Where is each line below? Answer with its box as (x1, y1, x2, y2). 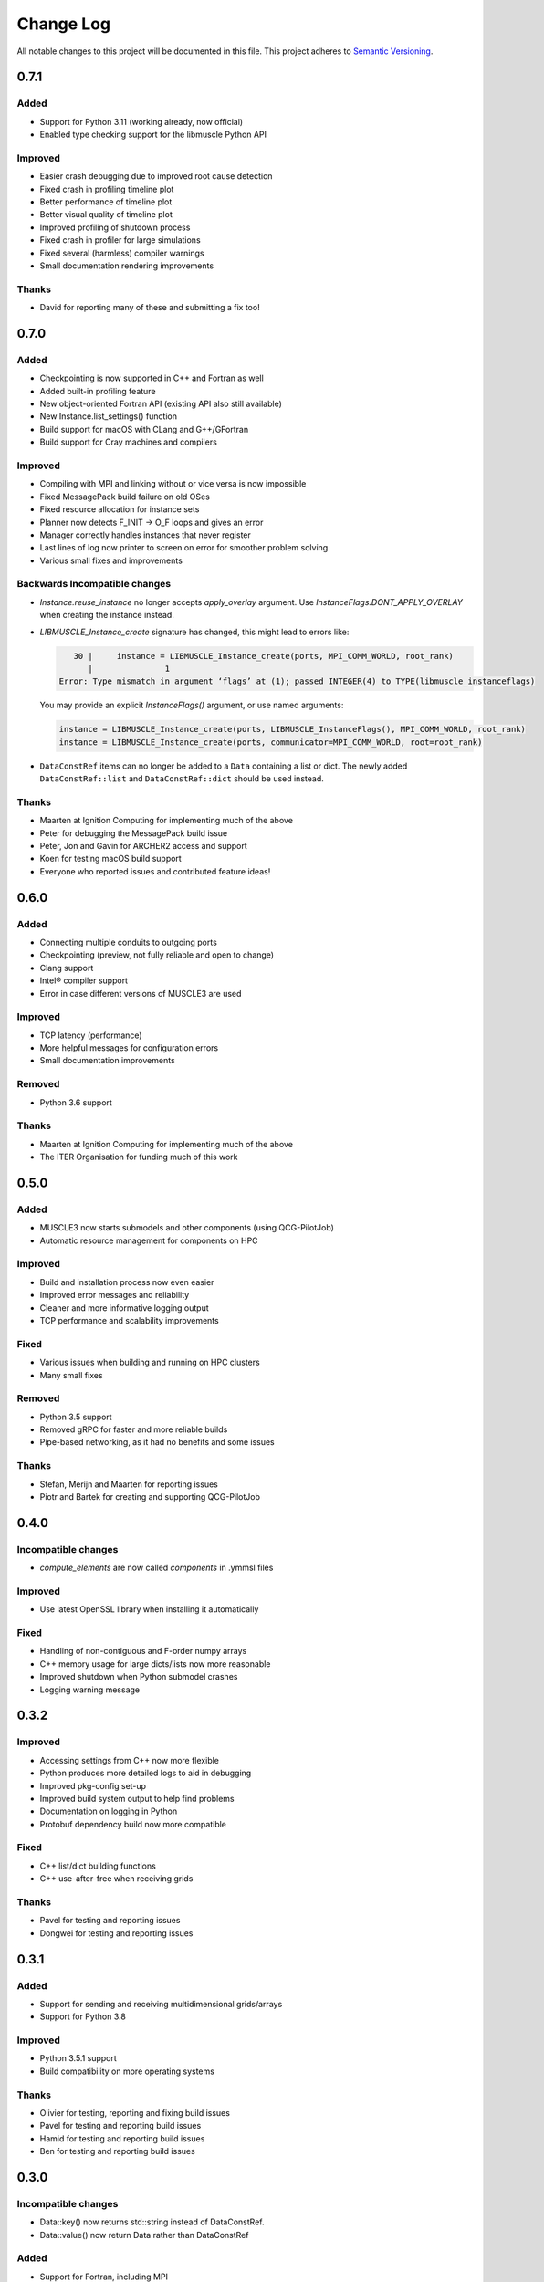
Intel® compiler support (39, 975, 128, 986)
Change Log (16, 14, 111, 34)
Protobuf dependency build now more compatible (39, 1818, 227, 1829)
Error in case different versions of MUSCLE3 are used (39, 988, 242, 999)
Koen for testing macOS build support (39, 853, 182, 864)
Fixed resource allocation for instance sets (39, 504, 200, 515)
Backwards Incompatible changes (16, 578, 172, 591)
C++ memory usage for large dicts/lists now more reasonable (39, 1658, 271, 1670)
